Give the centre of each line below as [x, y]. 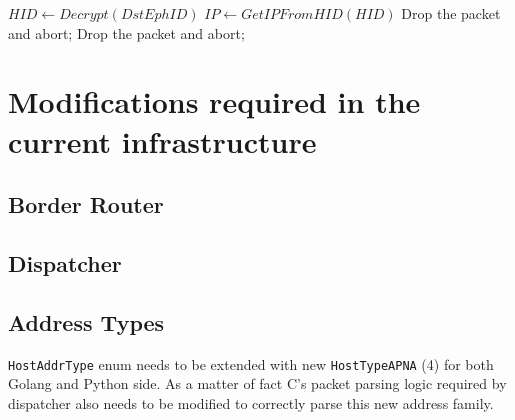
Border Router [86, 204]
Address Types [86, 321]
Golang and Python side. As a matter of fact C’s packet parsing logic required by [257, 383]
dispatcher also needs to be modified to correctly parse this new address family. [251, 402]
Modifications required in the [214, 101]
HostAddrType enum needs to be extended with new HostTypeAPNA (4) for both [251, 363]
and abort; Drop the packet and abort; [126, 32]
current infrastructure [162, 140]
